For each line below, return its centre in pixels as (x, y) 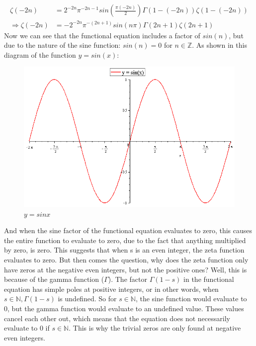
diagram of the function (40, 54)
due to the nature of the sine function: (62, 45)
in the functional (209, 279)
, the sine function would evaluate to (191, 299)
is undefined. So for (87, 299)
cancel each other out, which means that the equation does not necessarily (117, 318)
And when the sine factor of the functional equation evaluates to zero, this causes (128, 230)
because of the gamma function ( (54, 279)
